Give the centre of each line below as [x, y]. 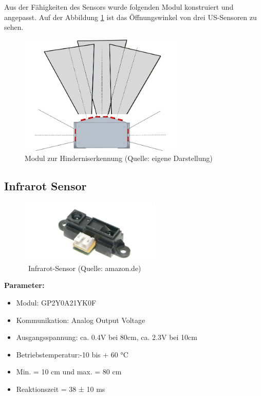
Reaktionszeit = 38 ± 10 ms [61, 389]
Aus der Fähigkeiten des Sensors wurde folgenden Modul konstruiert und [119, 7]
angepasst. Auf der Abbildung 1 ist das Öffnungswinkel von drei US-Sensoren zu [130, 17]
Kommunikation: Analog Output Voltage [81, 320]
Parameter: [24, 285]
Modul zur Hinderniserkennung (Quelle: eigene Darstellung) [119, 158]
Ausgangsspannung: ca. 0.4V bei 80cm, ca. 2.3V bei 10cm [107, 337]
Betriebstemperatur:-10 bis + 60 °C [72, 354]
